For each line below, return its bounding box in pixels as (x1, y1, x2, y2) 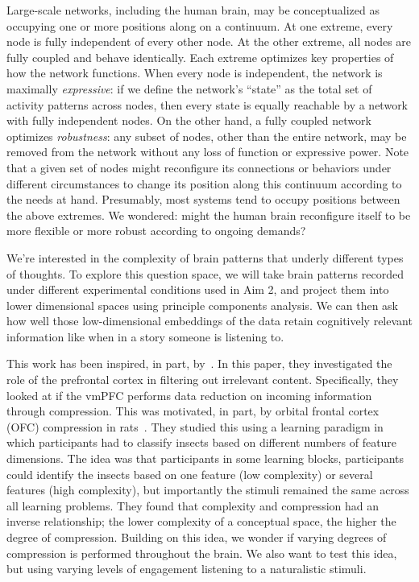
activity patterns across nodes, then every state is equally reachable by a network (6, 96, 409, 113)
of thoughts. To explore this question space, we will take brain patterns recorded (6, 265, 404, 282)
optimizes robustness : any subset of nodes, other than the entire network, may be (6, 127, 407, 144)
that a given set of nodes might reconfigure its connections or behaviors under (6, 159, 392, 175)
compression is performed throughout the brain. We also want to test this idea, (6, 544, 397, 561)
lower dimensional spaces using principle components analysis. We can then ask (6, 296, 399, 313)
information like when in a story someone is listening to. (6, 328, 284, 345)
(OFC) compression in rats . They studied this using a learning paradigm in (6, 418, 384, 435)
